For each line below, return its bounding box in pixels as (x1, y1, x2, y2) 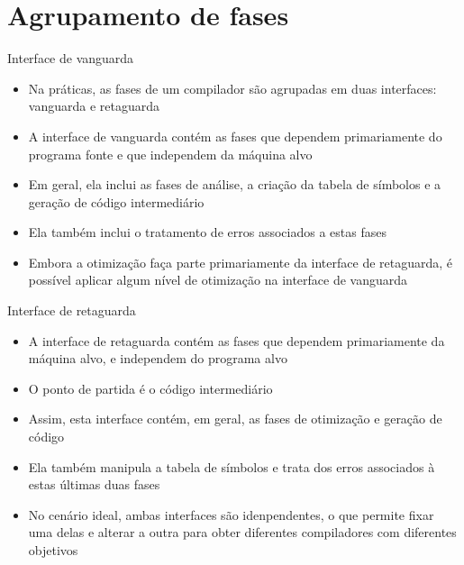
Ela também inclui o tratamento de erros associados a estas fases (28, 223, 387, 241)
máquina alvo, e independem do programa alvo (28, 349, 287, 368)
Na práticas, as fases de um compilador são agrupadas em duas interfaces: (28, 78, 437, 97)
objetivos (28, 541, 78, 559)
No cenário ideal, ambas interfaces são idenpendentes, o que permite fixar (28, 505, 434, 524)
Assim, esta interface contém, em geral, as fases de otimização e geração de (28, 409, 442, 428)
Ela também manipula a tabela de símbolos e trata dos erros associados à (28, 457, 435, 476)
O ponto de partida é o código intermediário (28, 378, 273, 397)
